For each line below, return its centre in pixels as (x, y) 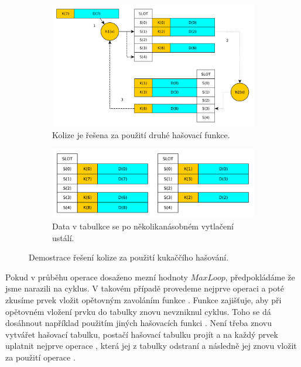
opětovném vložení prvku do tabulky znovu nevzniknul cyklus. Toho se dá (138, 311)
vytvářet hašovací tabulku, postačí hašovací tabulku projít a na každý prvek (142, 334)
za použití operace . (40, 357)
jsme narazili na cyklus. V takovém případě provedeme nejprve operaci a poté (145, 288)
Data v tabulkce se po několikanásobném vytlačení (143, 226)
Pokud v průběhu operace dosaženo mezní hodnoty (97, 277)
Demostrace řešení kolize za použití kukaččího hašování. (129, 257)
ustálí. (63, 237)
